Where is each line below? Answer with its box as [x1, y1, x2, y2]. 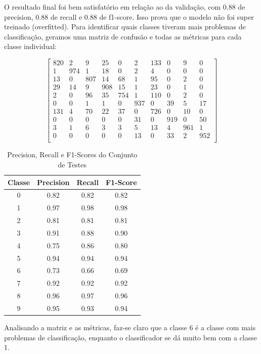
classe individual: [4, 41, 57, 52]
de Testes [58, 159, 87, 169]
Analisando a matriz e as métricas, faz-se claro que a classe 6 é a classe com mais [4, 322, 256, 333]
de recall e [50, 11, 82, 22]
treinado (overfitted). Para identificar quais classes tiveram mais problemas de [4, 21, 246, 32]
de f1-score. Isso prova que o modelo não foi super [99, 11, 254, 22]
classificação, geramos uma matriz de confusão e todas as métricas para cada [4, 31, 242, 41]
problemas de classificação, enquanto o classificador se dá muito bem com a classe [4, 332, 257, 342]
